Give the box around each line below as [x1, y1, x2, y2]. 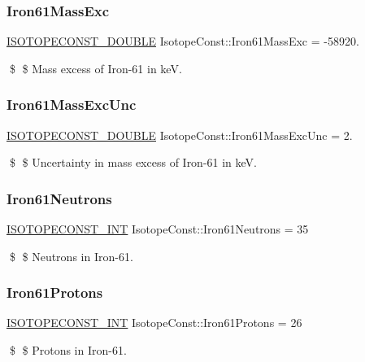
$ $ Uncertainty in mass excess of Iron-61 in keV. [9, 154, 258, 171]
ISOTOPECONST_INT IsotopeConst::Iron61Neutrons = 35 [7, 220, 309, 238]
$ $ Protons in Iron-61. [9, 342, 127, 359]
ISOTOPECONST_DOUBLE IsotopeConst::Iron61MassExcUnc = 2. [7, 126, 353, 143]
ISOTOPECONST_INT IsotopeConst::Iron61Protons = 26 [7, 314, 302, 331]
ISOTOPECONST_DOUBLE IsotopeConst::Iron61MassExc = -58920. [7, 33, 359, 50]
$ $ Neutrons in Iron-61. [9, 247, 133, 264]
